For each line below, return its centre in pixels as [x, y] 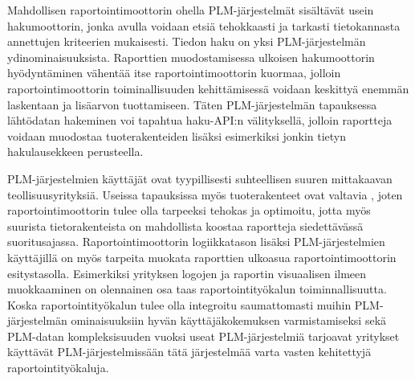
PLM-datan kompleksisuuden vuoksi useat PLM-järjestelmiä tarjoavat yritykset [203, 336]
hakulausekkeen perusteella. [75, 152]
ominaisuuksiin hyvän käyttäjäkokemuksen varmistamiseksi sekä [229, 320]
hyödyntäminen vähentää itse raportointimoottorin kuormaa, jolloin [174, 73]
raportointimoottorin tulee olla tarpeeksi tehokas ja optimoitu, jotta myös [189, 210]
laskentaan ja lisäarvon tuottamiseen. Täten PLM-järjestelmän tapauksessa [192, 104]
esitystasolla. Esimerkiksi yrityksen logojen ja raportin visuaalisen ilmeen [187, 273]
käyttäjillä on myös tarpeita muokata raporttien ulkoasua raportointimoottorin [202, 257]
